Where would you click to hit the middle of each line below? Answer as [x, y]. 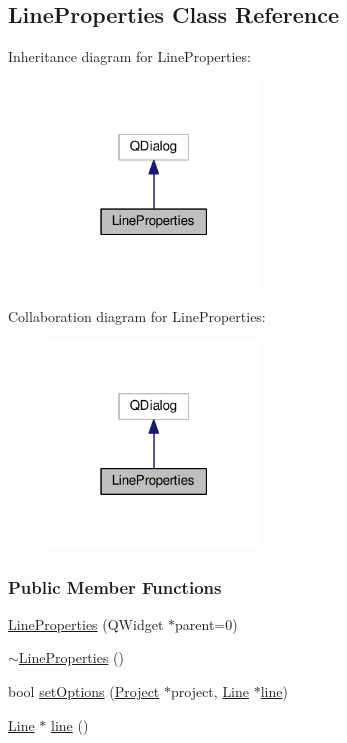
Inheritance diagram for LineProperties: [129, 56]
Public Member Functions [115, 586]
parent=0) [206, 623]
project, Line [210, 690]
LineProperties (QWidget [86, 623]
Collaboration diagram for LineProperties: [137, 315]
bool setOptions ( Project [84, 690]
